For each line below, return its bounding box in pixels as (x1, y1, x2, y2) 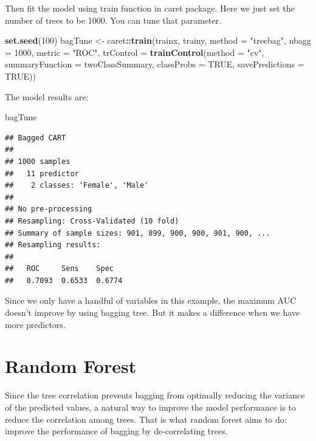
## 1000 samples (5, 157, 70, 166)
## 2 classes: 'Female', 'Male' (5, 181, 149, 190)
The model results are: (5, 90, 89, 103)
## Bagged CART (5, 133, 66, 142)
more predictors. (5, 318, 66, 330)
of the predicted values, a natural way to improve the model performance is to (5, 400, 297, 413)
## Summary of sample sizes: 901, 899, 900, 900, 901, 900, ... (5, 228, 270, 238)
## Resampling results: (5, 241, 101, 250)
